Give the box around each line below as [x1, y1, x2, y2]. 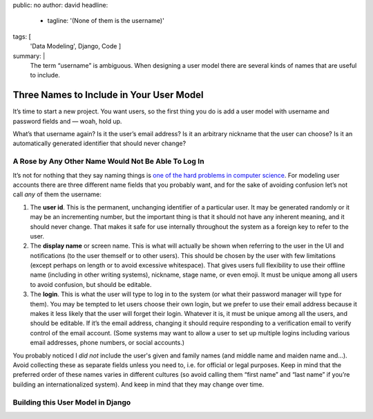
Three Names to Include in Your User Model [12, 89, 204, 101]
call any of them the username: [12, 190, 102, 198]
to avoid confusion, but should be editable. [30, 280, 152, 288]
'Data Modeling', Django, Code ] [30, 42, 122, 50]
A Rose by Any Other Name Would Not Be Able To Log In [12, 156, 204, 166]
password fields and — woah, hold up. [12, 117, 122, 125]
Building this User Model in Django [12, 398, 131, 407]
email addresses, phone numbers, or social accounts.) [30, 339, 185, 347]
